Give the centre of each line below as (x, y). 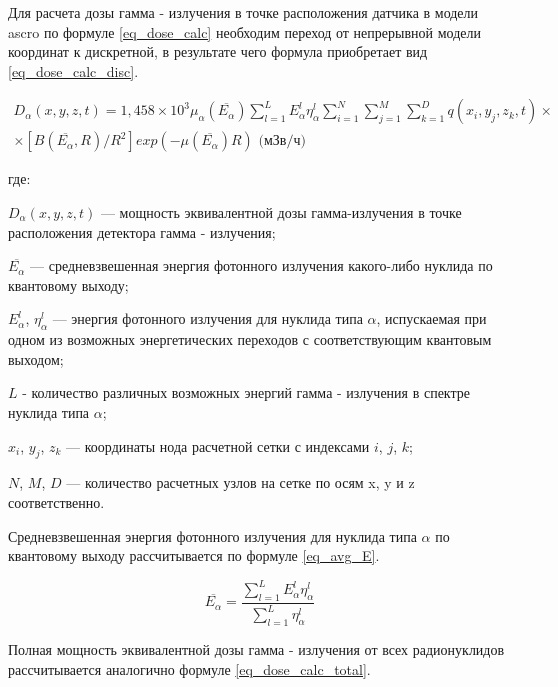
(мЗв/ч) (282, 141)
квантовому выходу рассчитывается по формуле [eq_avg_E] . (194, 555)
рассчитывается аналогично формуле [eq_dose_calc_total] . (189, 668)
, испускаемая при (431, 318)
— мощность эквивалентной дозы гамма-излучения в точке (281, 212)
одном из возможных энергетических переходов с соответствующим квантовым (250, 339)
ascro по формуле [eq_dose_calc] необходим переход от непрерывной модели (244, 31)
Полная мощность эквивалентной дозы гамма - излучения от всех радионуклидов (256, 649)
